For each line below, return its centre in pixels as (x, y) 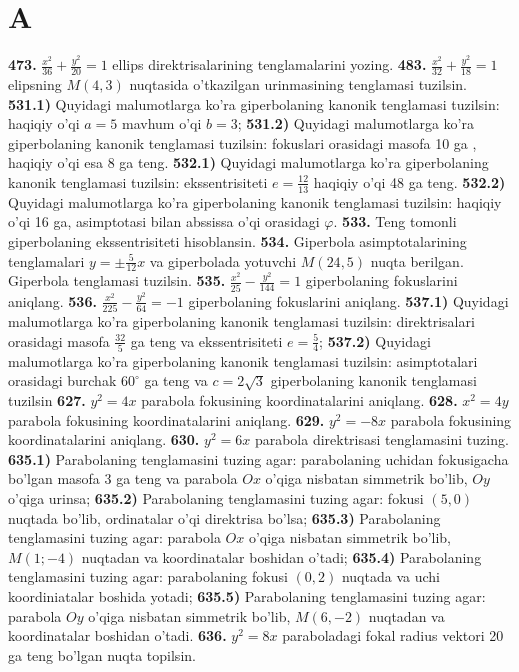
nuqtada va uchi (390, 576)
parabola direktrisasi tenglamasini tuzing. (381, 439)
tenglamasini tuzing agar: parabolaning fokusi (148, 576)
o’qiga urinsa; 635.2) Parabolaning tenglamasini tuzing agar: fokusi (216, 498)
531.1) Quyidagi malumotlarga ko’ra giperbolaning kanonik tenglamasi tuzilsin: (254, 103)
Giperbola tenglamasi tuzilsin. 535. (117, 280)
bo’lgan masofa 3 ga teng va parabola (123, 478)
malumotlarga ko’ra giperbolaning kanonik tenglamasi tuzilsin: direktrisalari (241, 320)
